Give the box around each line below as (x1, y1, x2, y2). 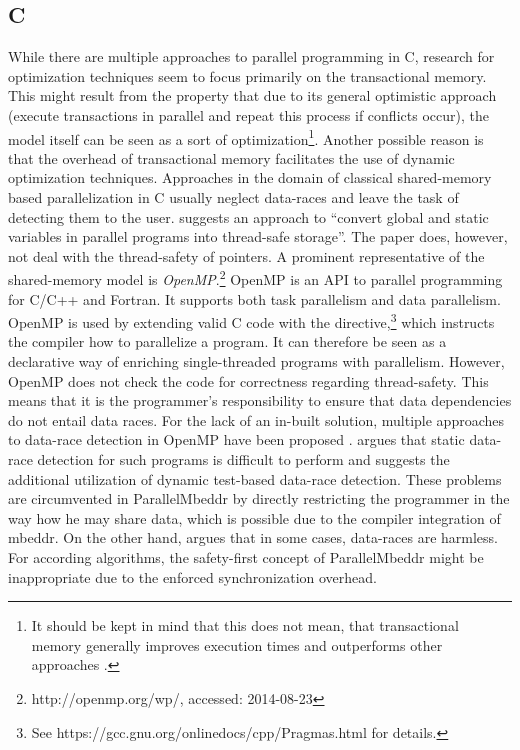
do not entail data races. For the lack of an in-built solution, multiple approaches (8, 409, 505, 430)
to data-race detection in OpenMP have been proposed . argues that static (8, 429, 465, 450)
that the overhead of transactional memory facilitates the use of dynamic (8, 147, 455, 168)
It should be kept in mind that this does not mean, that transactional (31, 615, 459, 636)
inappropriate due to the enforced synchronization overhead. (8, 566, 377, 587)
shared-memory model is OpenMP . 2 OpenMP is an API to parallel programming (8, 266, 503, 290)
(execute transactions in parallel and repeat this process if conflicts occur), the (8, 104, 489, 125)
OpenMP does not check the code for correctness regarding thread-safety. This (8, 370, 489, 391)
